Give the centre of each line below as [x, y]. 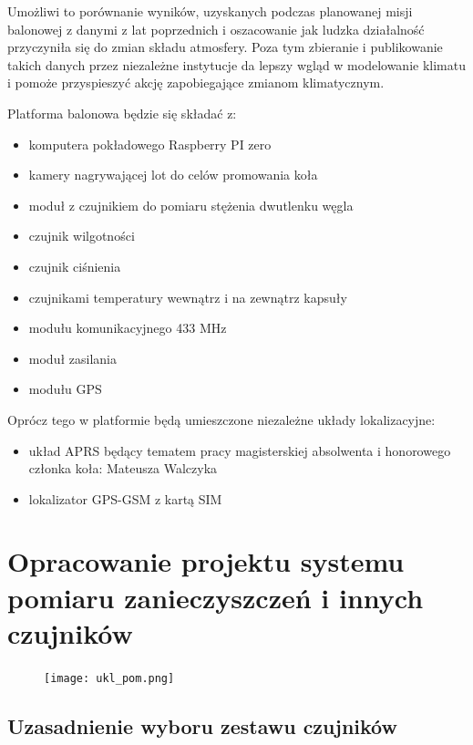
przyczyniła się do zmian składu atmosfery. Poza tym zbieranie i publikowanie [225, 47]
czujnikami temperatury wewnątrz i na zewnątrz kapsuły [188, 297]
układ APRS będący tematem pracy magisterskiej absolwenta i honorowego [240, 450]
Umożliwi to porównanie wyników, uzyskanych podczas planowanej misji [210, 11]
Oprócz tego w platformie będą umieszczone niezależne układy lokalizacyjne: [221, 419]
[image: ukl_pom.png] [109, 678]
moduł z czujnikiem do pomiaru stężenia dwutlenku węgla [191, 205]
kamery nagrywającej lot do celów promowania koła [173, 175]
